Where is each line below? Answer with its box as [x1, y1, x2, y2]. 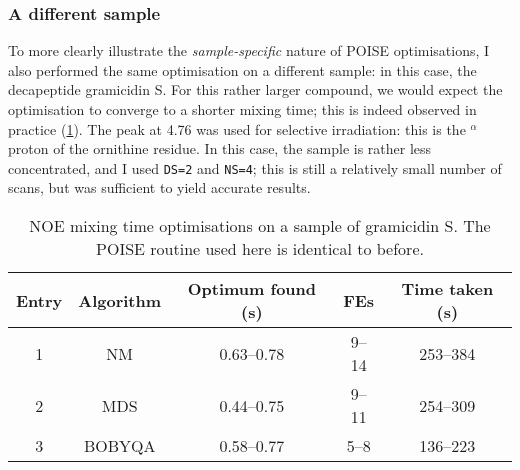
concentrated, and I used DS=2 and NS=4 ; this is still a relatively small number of [8, 157, 502, 178]
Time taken [401, 277, 494, 301]
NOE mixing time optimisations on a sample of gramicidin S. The [29, 214, 491, 238]
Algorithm [78, 288, 162, 312]
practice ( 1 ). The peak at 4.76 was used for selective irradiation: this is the [8, 118, 466, 139]
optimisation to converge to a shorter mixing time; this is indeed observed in [8, 99, 477, 119]
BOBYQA [83, 434, 156, 458]
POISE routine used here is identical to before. [96, 237, 424, 261]
